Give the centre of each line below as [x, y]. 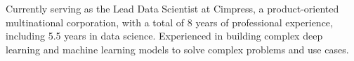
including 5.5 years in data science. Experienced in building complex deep [164, 36]
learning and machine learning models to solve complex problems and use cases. [177, 49]
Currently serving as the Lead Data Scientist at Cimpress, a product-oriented [172, 8]
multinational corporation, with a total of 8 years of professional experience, [169, 22]
